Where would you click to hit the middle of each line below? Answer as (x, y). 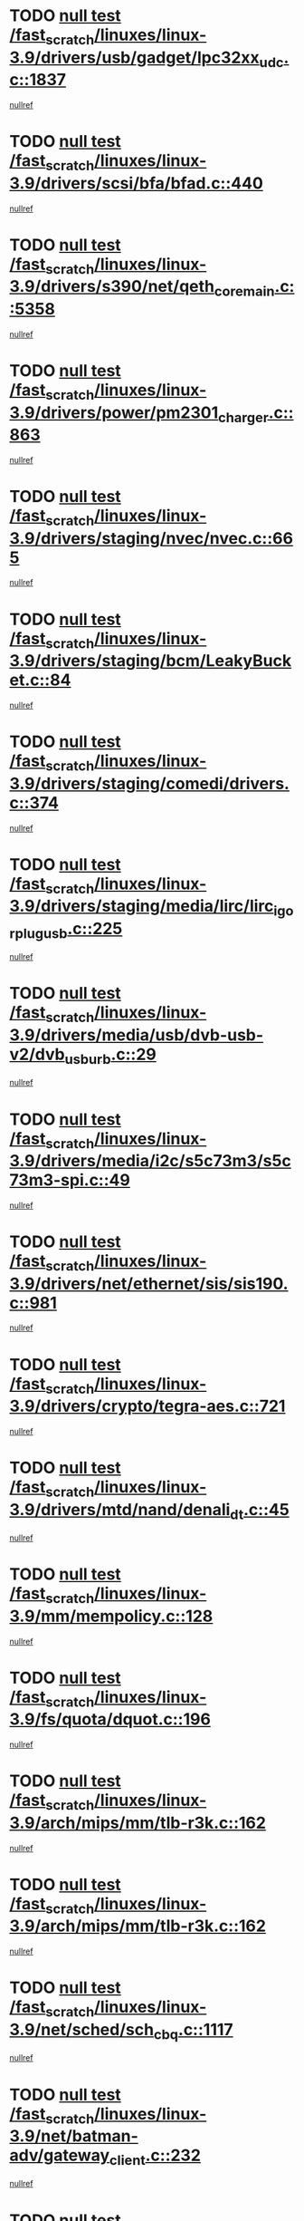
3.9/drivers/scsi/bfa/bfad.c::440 (137, 183)
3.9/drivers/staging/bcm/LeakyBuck (151, 661)
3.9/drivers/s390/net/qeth (112, 287)
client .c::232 (155, 2157)
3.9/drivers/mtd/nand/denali (120, 1509)
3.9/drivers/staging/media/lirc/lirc (142, 906)
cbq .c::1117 (193, 2031)
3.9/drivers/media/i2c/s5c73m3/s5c (150, 1161)
